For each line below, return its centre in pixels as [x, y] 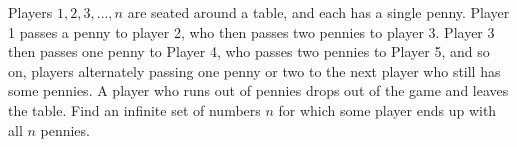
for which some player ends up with [387, 109]
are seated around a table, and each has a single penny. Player [318, 12]
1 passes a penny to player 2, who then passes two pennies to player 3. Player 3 [251, 31]
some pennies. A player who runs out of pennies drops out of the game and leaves [258, 90]
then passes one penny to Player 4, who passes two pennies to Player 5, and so [249, 51]
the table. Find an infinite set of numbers [134, 109]
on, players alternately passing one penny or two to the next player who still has [254, 70]
